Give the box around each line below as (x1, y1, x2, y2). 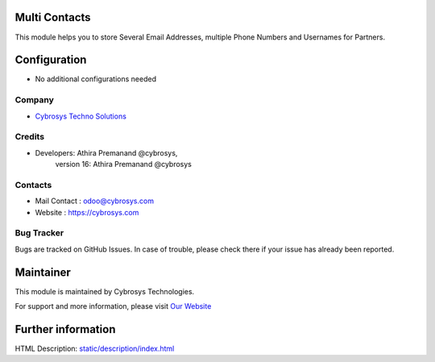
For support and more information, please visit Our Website (14, 302, 212, 311)
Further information (14, 322, 116, 336)
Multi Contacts (14, 10, 92, 24)
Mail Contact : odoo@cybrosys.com (35, 196, 155, 206)
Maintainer (14, 265, 72, 279)
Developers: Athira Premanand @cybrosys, (35, 148, 178, 157)
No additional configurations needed (35, 74, 157, 84)
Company (14, 94, 54, 106)
